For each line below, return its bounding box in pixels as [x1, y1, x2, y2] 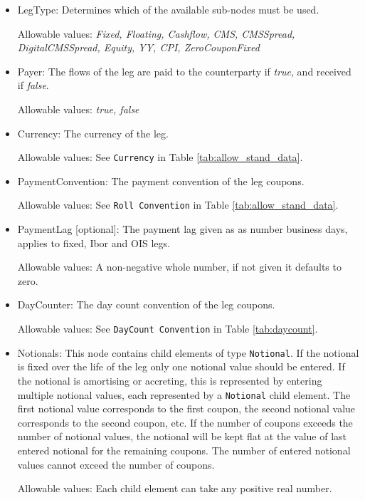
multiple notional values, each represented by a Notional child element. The [17, 387, 351, 402]
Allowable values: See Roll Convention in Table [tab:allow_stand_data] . [17, 197, 339, 212]
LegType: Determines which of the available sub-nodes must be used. [17, 2, 319, 16]
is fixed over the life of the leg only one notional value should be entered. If [17, 359, 345, 374]
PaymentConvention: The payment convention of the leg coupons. [17, 173, 305, 188]
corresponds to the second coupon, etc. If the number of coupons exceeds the [17, 415, 353, 429]
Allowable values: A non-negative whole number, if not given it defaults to [17, 259, 342, 274]
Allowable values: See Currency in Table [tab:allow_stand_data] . [17, 150, 303, 165]
